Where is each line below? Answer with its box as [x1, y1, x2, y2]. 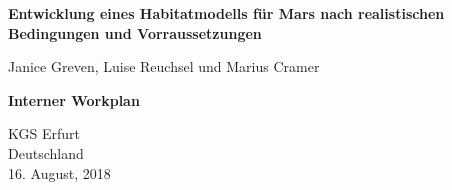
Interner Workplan [8, 89, 140, 110]
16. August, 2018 [8, 162, 111, 183]
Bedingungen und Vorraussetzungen [8, 22, 262, 43]
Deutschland [8, 142, 84, 163]
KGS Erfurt [8, 123, 80, 144]
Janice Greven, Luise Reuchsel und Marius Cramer [8, 56, 320, 77]
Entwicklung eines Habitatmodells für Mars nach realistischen [8, 3, 445, 23]
